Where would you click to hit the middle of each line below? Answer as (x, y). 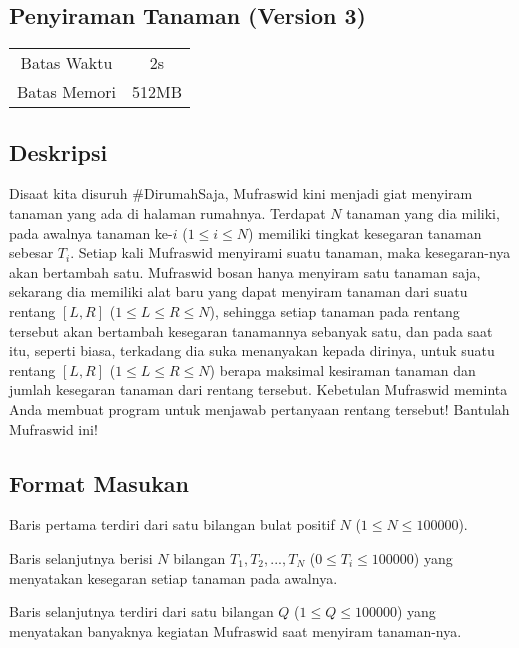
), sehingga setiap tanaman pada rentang (334, 310)
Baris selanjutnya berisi (81, 557)
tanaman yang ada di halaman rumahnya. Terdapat (167, 213)
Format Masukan (99, 482)
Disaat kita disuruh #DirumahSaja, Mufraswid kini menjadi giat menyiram (241, 193)
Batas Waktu (66, 63)
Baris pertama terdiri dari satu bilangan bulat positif (172, 524)
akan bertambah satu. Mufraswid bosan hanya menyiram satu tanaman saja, (245, 271)
